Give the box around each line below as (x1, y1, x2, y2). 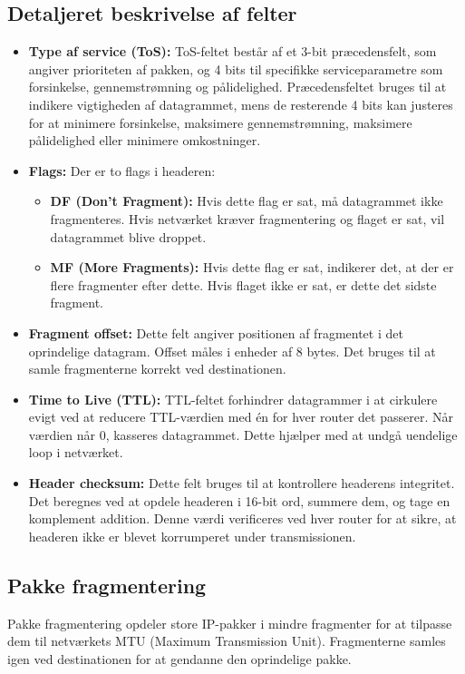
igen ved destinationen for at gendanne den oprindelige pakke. (7, 649, 352, 668)
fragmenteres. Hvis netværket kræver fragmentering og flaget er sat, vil (50, 209, 445, 228)
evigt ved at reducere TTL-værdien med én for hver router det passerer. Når (28, 407, 453, 426)
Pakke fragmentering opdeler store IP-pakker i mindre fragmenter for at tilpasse (7, 613, 452, 632)
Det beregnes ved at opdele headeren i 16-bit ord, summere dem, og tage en (28, 491, 450, 510)
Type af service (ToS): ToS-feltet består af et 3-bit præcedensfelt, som (28, 42, 437, 61)
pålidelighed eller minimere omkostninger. (28, 131, 261, 150)
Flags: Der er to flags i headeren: (28, 161, 216, 180)
